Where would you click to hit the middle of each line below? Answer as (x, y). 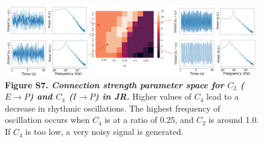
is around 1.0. (234, 120)
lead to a (223, 96)
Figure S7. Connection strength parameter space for (115, 84)
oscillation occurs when (47, 120)
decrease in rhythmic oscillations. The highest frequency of (112, 108)
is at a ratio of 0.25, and (149, 120)
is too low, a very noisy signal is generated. (104, 132)
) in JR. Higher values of (143, 96)
